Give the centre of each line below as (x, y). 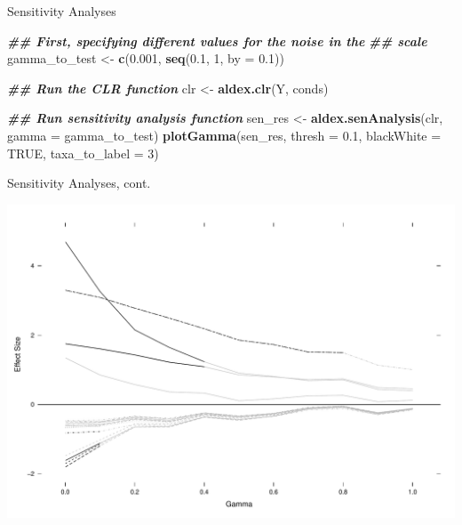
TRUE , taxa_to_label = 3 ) (83, 153)
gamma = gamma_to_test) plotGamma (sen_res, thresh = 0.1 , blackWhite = (224, 135)
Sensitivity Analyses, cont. (79, 183)
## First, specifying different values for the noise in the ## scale (217, 40)
